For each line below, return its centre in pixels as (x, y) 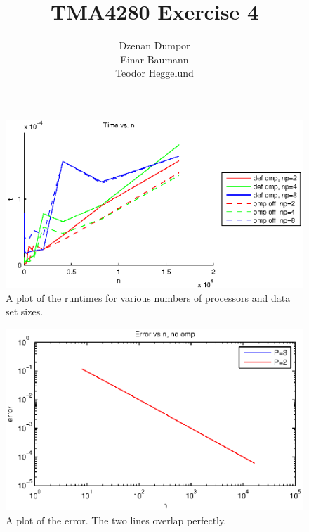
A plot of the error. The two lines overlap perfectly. (116, 520)
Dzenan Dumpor (154, 45)
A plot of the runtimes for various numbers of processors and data (148, 297)
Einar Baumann (154, 59)
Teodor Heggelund (154, 73)
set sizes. (25, 311)
